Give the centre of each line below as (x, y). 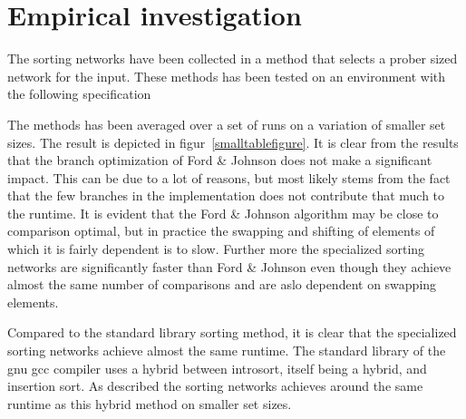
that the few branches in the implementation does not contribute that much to (226, 195)
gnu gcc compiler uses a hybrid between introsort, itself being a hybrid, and (217, 368)
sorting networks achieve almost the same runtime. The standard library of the (227, 351)
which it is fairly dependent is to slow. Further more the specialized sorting (216, 249)
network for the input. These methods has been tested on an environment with (227, 76)
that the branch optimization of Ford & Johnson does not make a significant (220, 160)
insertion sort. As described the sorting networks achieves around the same (215, 386)
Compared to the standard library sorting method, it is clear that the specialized (232, 332)
